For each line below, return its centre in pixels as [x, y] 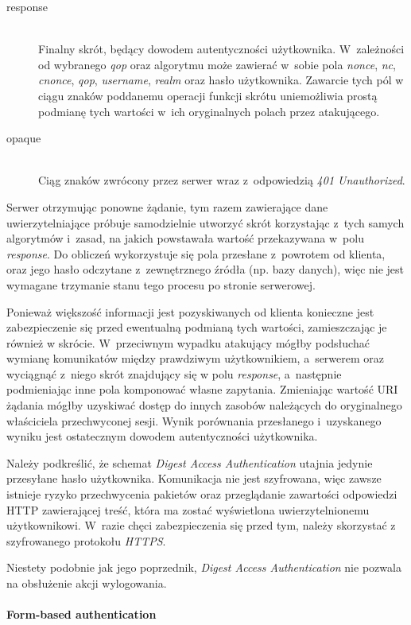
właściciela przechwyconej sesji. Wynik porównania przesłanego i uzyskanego [194, 420]
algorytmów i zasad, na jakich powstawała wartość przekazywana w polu [185, 238]
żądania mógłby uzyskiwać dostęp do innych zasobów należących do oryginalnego [204, 405]
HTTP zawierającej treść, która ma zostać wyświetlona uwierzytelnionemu [188, 509]
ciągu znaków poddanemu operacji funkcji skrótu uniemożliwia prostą [208, 95]
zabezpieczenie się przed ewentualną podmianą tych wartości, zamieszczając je [197, 327]
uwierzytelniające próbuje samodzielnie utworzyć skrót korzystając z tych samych [205, 222]
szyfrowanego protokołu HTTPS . [86, 540]
